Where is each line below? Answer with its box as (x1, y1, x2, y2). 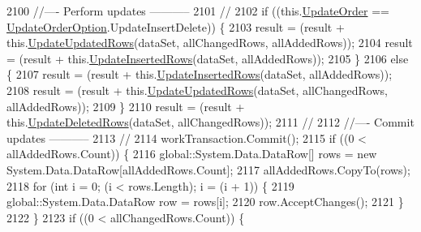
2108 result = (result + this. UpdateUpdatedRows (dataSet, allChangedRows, (6, 81, 388, 98)
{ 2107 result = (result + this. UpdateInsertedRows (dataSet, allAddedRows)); (6, 66, 393, 83)
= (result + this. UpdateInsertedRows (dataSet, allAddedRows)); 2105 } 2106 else (6, 49, 409, 67)
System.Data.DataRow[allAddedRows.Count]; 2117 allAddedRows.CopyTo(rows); (6, 161, 410, 178)
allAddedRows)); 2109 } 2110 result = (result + (6, 97, 245, 114)
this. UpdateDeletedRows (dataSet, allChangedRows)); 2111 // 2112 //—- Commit (6, 114, 415, 131)
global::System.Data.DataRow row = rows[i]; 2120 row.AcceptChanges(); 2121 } (6, 193, 404, 210)
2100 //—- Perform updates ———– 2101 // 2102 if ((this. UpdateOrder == (6, 2, 389, 19)
